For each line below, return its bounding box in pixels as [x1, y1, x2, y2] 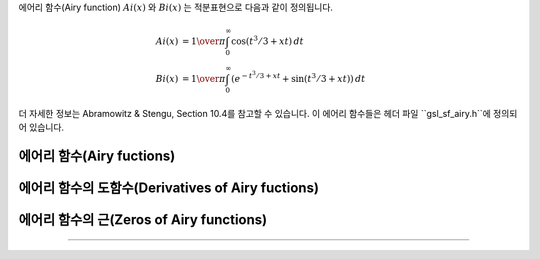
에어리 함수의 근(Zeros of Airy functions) [18, 211, 268, 229]
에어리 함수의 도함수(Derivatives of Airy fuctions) [18, 180, 320, 197]
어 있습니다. [18, 121, 65, 134]
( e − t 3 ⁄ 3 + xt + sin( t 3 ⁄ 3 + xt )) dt [231, 70, 366, 85]
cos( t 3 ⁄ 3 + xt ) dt [231, 34, 304, 47]
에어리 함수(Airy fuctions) [18, 148, 176, 165]
